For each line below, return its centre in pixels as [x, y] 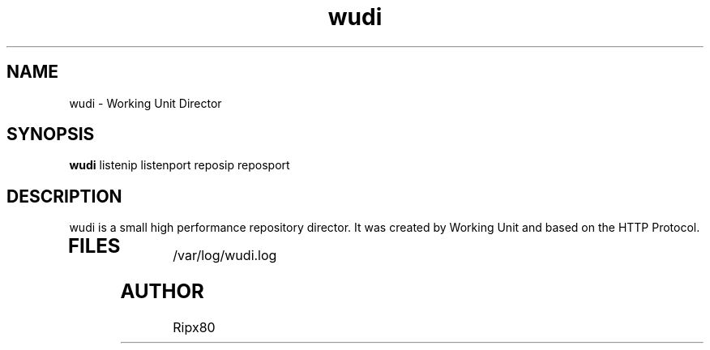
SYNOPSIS [51, 134]
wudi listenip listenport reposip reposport [180, 165]
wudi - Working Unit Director [145, 103]
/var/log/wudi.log [225, 256]
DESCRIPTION [64, 196]
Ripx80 [194, 328]
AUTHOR [162, 292]
